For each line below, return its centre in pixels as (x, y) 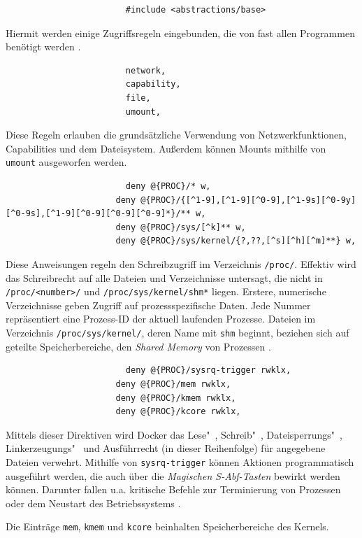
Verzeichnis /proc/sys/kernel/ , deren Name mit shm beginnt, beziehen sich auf (178, 333)
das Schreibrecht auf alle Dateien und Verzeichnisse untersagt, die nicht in (164, 277)
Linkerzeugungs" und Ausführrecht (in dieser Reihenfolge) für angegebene (166, 448)
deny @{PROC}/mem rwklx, (173, 384)
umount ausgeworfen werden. (66, 162)
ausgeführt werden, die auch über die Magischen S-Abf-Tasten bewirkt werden (173, 475)
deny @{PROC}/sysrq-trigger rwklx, (208, 370)
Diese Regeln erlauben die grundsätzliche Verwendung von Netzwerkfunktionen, (176, 135)
